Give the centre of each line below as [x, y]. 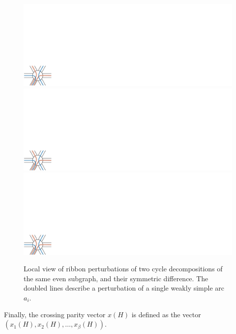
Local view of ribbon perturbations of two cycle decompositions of [123, 269]
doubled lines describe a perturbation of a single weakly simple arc [124, 288]
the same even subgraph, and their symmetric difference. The [116, 278]
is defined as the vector [166, 314]
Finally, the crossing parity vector [55, 314]
